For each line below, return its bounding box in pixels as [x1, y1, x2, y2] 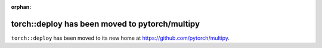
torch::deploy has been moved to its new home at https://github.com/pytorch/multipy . [11, 34, 230, 41]
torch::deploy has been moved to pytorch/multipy [11, 18, 200, 29]
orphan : [11, 4, 32, 10]
